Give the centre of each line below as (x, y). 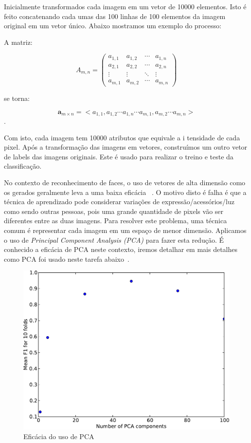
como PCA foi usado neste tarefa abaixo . (67, 259)
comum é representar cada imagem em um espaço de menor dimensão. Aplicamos (125, 230)
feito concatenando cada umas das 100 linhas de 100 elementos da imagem (115, 16)
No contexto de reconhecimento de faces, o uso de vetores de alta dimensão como (125, 182)
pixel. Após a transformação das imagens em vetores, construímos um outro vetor (126, 147)
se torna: (17, 98)
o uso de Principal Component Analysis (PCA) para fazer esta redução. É (114, 240)
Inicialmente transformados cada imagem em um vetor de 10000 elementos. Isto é (125, 6)
